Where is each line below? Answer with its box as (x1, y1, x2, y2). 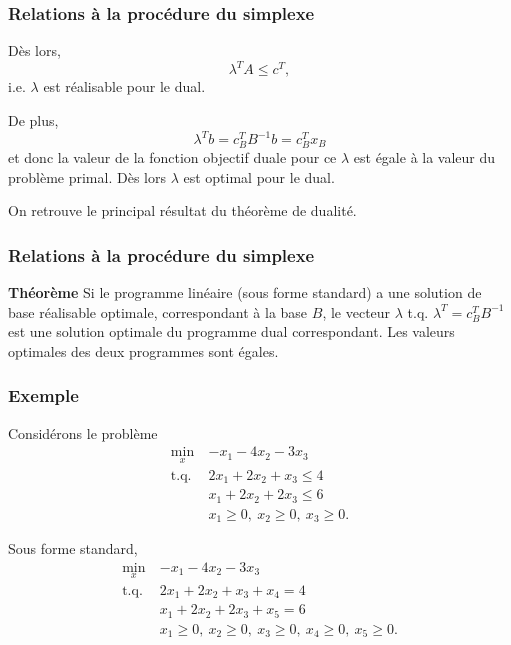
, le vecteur (322, 301, 391, 322)
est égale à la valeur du (353, 147, 496, 168)
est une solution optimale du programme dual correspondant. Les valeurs (8, 321, 455, 342)
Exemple (8, 383, 79, 408)
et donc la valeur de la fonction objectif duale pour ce (8, 147, 337, 168)
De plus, (8, 109, 59, 130)
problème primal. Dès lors (8, 166, 166, 187)
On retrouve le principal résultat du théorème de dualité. (8, 200, 357, 221)
